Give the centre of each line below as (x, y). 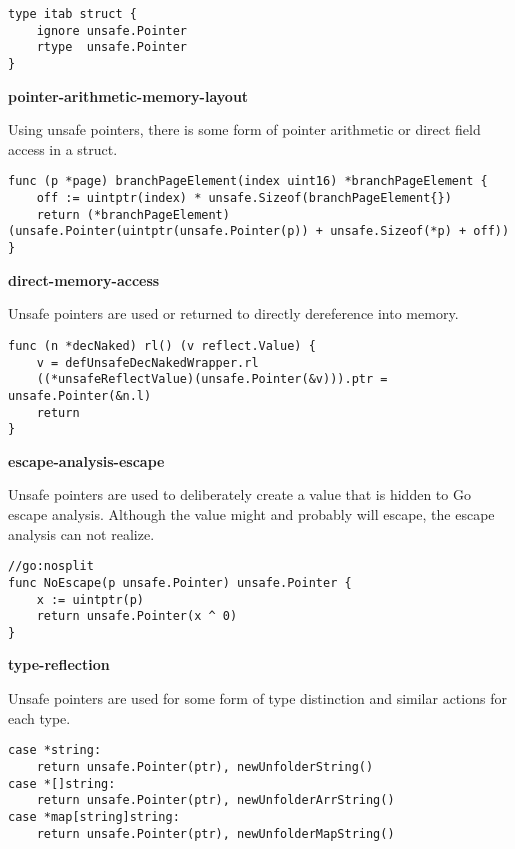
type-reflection (59, 664)
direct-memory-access (84, 279)
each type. (39, 717)
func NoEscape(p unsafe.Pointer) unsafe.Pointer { (180, 582)
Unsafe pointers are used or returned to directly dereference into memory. (233, 313)
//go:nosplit (51, 566)
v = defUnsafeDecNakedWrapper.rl (147, 362)
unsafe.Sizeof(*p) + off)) (420, 231)
